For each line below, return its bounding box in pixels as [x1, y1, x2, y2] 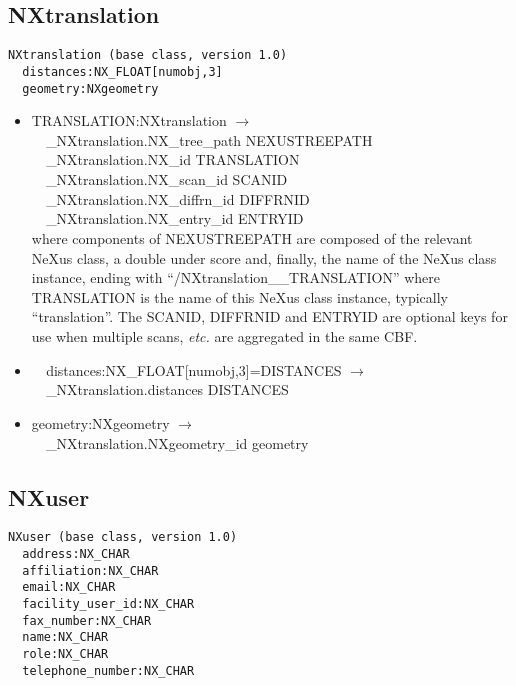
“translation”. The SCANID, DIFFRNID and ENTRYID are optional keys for [31, 306, 508, 327]
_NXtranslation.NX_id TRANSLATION [46, 149, 300, 170]
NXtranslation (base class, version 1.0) [8, 48, 288, 63]
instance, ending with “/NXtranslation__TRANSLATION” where [31, 267, 440, 288]
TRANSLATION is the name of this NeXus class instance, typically [31, 286, 448, 307]
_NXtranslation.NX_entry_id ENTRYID [46, 208, 304, 229]
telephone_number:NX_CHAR [22, 663, 195, 678]
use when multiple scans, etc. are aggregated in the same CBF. [31, 326, 418, 347]
